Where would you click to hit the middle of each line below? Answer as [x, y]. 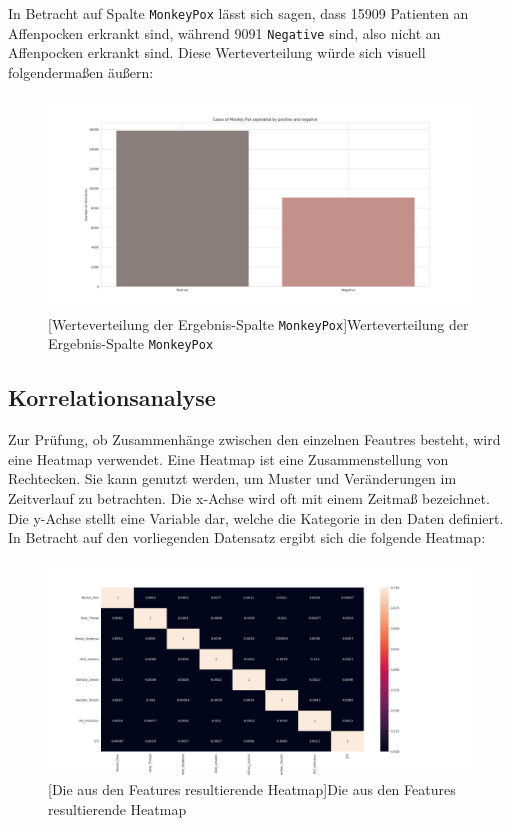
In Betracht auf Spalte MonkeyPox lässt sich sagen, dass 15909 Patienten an [238, 13]
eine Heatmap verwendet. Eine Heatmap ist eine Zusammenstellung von [228, 458]
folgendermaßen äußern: [81, 71]
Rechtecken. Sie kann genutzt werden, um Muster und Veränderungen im [232, 478]
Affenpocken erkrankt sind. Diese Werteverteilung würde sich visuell [217, 52]
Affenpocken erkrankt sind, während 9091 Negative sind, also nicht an [224, 32]
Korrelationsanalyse [112, 397]
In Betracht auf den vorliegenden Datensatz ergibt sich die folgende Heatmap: [247, 537]
